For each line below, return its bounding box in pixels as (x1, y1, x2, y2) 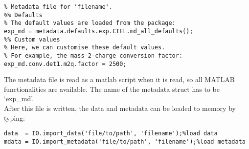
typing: (4, 112, 25, 123)
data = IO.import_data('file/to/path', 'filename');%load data (4, 130, 218, 137)
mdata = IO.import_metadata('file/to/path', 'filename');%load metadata (4, 138, 246, 145)
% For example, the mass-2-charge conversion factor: (4, 52, 183, 59)
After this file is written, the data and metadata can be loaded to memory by (4, 103, 236, 113)
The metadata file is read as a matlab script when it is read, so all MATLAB (4, 74, 235, 85)
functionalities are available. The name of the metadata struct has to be (4, 84, 220, 94)
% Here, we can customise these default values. (4, 44, 165, 51)
